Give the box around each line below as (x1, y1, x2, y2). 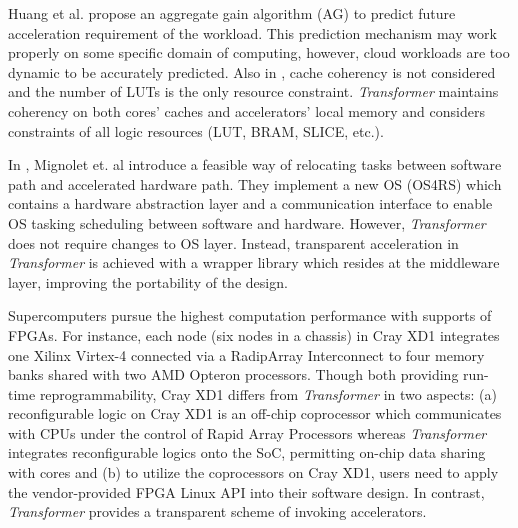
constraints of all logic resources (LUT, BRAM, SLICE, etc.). (8, 120, 384, 141)
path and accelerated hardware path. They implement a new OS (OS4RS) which (8, 173, 502, 194)
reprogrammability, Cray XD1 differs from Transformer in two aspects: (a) (39, 383, 497, 404)
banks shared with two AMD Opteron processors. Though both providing (8, 364, 459, 385)
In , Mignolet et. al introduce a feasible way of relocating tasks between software (8, 154, 502, 175)
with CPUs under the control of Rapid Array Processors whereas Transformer (8, 422, 487, 443)
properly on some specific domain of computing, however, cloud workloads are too (8, 42, 510, 63)
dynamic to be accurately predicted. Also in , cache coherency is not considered (8, 61, 496, 82)
